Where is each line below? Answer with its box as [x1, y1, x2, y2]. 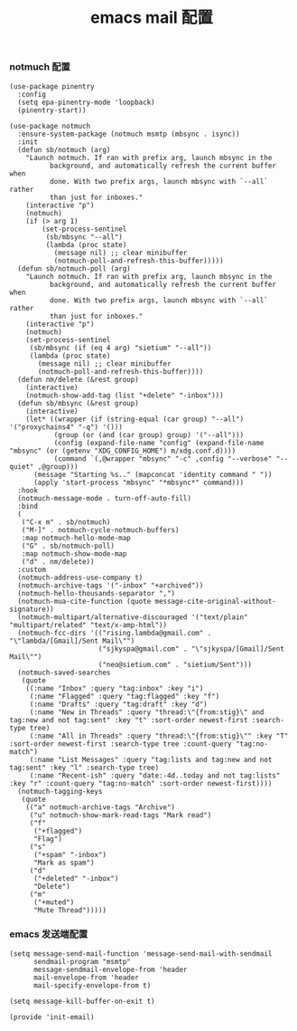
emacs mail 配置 [89, 7, 214, 28]
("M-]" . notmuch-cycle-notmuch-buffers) [21, 525, 180, 534]
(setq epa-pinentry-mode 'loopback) [17, 98, 155, 107]
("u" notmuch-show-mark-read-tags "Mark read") [29, 810, 212, 819]
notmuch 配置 [9, 61, 70, 73]
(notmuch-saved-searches [17, 668, 111, 677]
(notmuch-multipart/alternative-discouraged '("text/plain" [17, 612, 248, 622]
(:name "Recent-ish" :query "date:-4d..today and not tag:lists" [29, 770, 281, 780]
